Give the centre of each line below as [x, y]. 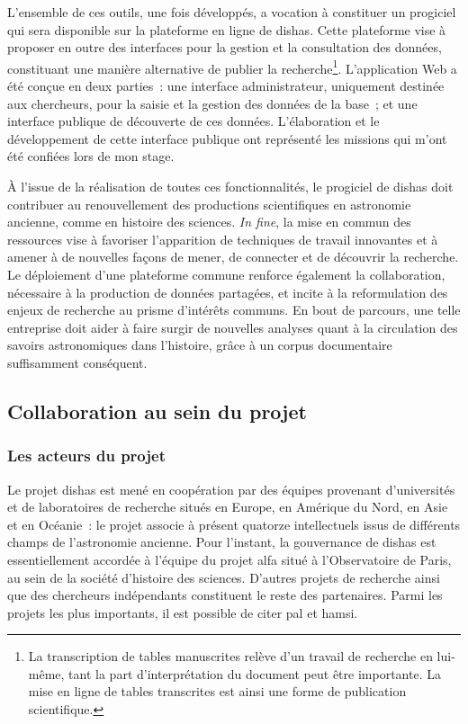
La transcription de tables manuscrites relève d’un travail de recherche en [230, 656]
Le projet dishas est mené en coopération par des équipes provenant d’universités [231, 489]
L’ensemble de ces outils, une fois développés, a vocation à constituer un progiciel [232, 12]
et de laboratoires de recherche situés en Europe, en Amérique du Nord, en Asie [228, 507]
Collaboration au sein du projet [157, 411]
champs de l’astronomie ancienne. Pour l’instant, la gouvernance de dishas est [222, 542]
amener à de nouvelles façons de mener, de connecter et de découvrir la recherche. [233, 257]
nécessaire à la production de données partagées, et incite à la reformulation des [228, 292]
